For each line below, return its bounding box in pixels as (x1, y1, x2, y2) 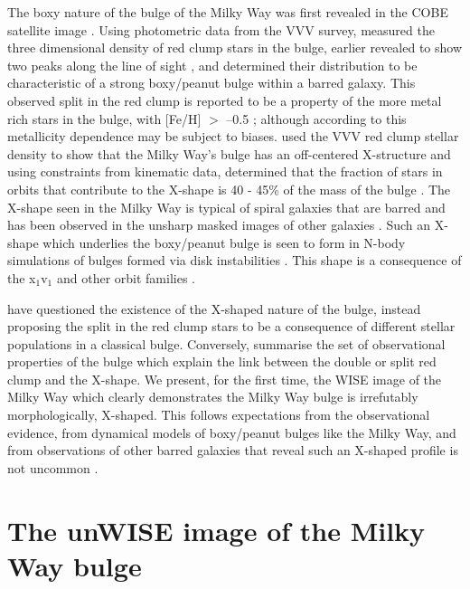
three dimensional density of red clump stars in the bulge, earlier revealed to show (7, 38, 463, 57)
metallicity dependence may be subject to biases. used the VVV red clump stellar (7, 127, 459, 146)
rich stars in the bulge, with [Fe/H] (7, 109, 202, 128)
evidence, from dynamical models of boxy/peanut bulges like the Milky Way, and (7, 423, 456, 442)
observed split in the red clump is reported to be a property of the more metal (7, 90, 442, 109)
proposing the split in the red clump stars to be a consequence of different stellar (7, 317, 456, 336)
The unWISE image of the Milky (7, 511, 426, 548)
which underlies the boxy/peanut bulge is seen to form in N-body (42, 233, 406, 252)
